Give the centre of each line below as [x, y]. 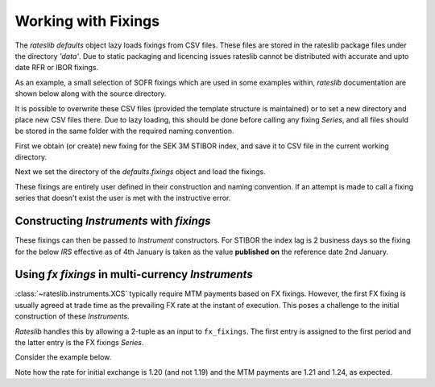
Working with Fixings [87, 21]
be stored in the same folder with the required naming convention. [124, 131]
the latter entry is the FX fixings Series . [79, 342]
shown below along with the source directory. [91, 94]
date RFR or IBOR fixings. [57, 68]
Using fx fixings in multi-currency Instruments [134, 275]
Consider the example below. [63, 357]
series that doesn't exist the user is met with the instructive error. [123, 198]
